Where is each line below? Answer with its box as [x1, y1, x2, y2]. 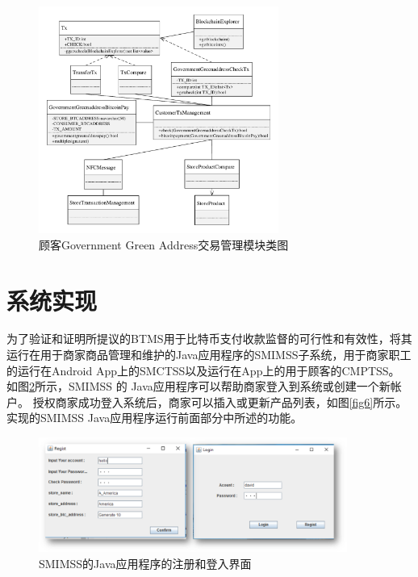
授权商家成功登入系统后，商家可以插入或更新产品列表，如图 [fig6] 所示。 [32, 393, 408, 410]
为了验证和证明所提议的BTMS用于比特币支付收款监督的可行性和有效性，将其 [6, 330, 412, 347]
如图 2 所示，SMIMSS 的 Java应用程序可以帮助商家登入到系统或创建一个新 [6, 378, 391, 395]
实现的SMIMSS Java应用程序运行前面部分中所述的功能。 [6, 409, 303, 426]
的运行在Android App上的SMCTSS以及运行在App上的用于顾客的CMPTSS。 [6, 362, 400, 378]
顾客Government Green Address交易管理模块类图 [39, 236, 289, 253]
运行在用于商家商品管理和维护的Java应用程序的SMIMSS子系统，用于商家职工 [6, 346, 412, 363]
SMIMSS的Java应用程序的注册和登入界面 [39, 554, 252, 571]
